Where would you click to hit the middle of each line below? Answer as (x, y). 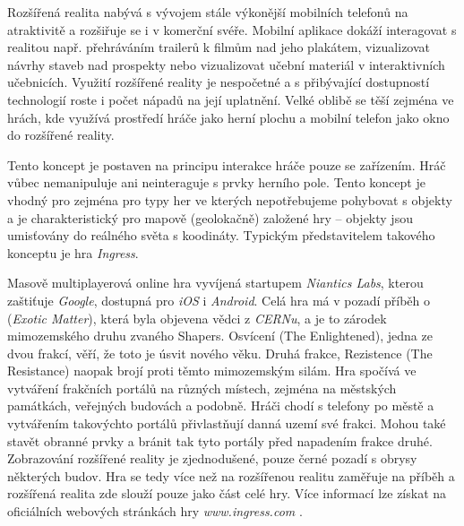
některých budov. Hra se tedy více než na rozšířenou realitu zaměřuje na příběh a (231, 475)
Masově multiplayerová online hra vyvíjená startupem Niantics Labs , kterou (215, 283)
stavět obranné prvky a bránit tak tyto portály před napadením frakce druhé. (220, 440)
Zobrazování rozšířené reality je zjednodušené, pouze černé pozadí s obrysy (212, 458)
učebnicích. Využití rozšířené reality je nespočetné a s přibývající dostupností (219, 82)
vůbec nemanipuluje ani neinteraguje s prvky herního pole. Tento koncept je (216, 182)
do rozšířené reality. (61, 135)
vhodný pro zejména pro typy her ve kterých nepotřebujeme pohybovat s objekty (230, 199)
